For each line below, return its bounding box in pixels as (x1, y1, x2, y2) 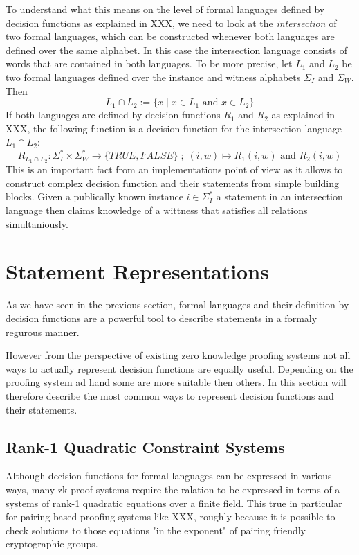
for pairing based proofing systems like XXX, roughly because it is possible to (6, 509, 335, 524)
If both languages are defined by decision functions (6, 107, 221, 122)
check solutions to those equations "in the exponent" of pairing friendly (6, 522, 306, 537)
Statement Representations (6, 257, 269, 285)
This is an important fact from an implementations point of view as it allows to (6, 162, 343, 177)
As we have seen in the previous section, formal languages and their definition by (6, 297, 349, 312)
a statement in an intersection (216, 189, 343, 204)
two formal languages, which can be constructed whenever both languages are (6, 29, 335, 44)
